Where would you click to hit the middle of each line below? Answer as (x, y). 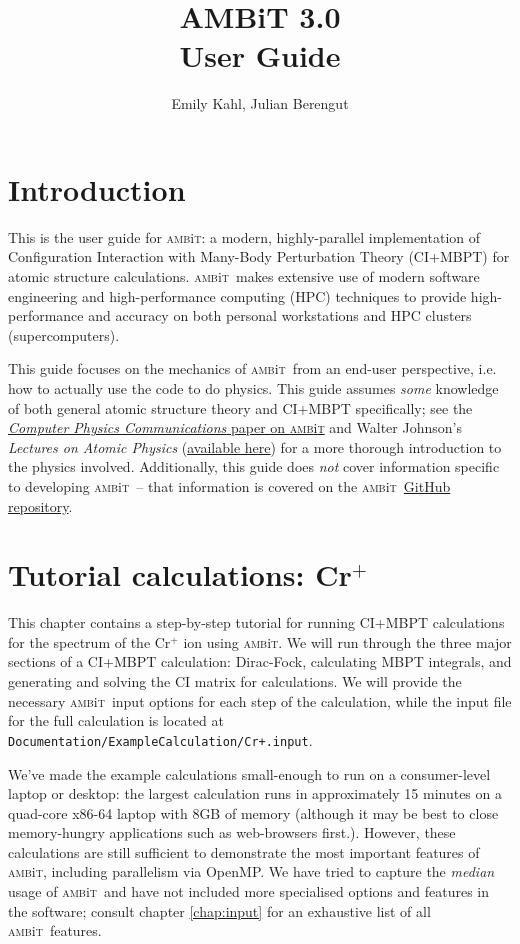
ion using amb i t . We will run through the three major (347, 641)
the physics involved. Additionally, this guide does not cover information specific (254, 466)
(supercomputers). (64, 334)
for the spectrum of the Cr (89, 641)
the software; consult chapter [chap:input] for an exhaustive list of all (219, 910)
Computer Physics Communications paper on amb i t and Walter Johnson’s (235, 427)
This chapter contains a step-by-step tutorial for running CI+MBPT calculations (256, 622)
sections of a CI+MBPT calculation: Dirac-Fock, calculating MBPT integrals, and (260, 661)
